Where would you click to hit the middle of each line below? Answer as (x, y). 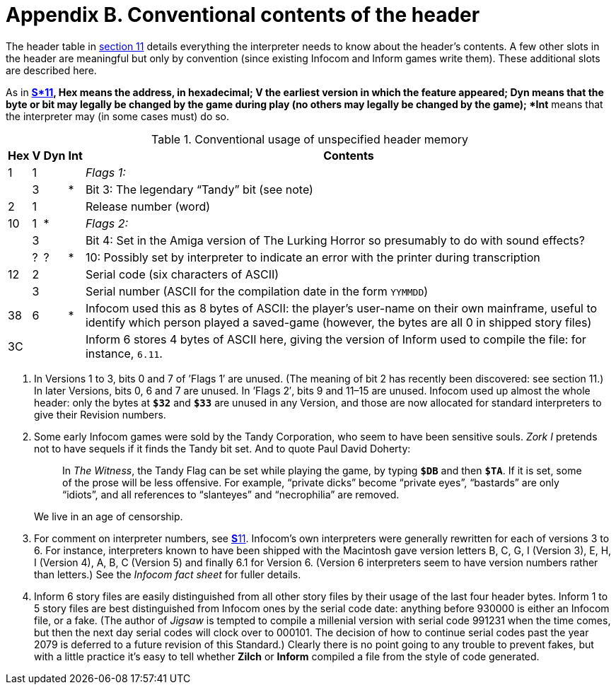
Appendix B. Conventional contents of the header (243, 15)
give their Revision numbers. (100, 414)
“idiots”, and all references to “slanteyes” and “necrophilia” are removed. (231, 494)
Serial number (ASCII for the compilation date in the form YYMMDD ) (257, 291)
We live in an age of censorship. (109, 516)
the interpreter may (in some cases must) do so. (118, 116)
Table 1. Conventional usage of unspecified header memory (310, 139)
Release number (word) (148, 206)
